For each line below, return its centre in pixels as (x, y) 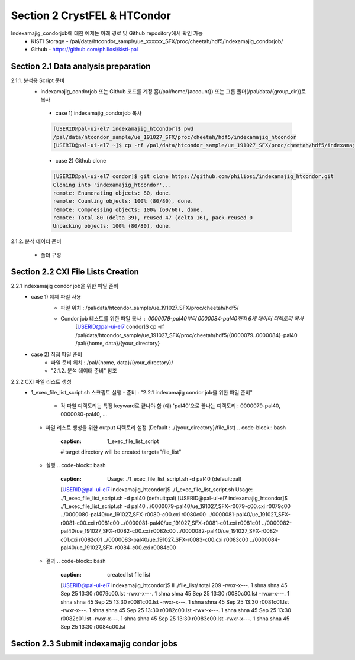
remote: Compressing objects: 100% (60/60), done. (128, 209)
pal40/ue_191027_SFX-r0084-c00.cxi (105, 548)
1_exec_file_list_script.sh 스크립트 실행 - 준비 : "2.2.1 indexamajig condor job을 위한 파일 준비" (142, 393)
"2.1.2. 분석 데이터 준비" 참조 (84, 371)
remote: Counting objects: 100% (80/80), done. (123, 201)
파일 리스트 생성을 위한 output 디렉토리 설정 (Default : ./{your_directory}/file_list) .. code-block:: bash (166, 428)
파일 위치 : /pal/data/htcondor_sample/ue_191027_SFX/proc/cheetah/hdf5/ (150, 308)
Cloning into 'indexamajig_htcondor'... (112, 185)
